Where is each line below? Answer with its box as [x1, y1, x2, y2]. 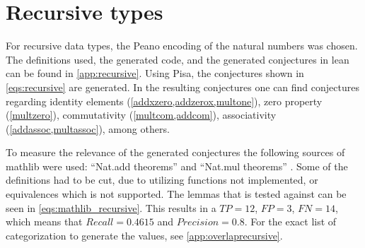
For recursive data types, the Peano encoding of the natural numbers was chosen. [6, 38, 358, 53]
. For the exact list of [244, 214, 337, 229]
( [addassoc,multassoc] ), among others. [6, 121, 170, 136]
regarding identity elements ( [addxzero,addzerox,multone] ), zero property [6, 93, 323, 108]
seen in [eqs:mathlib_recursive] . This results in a [6, 200, 216, 215]
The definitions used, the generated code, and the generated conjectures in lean [6, 52, 349, 66]
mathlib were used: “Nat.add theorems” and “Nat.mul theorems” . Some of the [6, 158, 348, 173]
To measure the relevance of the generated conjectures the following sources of [6, 145, 345, 160]
